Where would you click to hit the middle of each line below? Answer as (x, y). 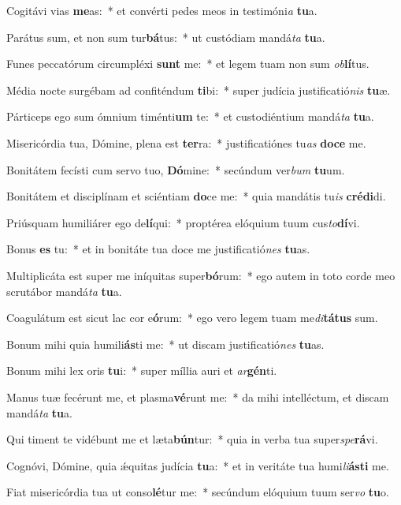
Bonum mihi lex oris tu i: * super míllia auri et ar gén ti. (142, 370)
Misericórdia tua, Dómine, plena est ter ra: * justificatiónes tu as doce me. (186, 142)
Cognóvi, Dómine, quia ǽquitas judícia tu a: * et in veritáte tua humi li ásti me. (198, 465)
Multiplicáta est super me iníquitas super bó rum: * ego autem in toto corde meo (201, 275)
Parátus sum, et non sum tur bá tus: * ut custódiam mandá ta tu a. (166, 37)
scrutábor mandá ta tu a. (64, 291)
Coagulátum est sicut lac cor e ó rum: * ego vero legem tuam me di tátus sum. (192, 318)
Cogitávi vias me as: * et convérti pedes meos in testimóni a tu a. (162, 10)
